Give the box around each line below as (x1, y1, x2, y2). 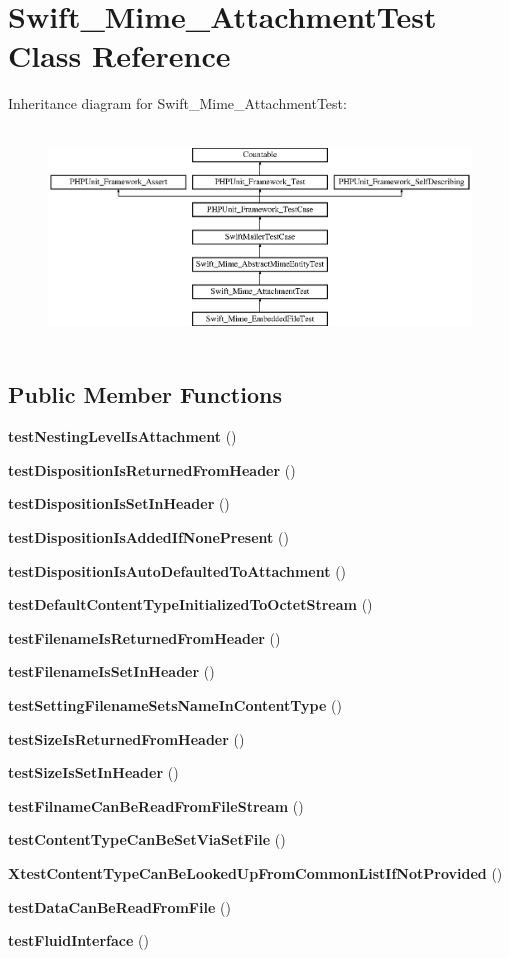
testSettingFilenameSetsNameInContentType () (8, 694, 342, 715)
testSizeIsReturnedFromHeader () (8, 728, 245, 749)
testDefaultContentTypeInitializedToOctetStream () (8, 594, 373, 615)
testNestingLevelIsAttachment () (8, 426, 237, 447)
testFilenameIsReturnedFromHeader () (8, 627, 281, 648)
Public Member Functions (8, 379, 282, 410)
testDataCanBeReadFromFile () (8, 896, 231, 917)
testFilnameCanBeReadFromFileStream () (8, 795, 304, 816)
